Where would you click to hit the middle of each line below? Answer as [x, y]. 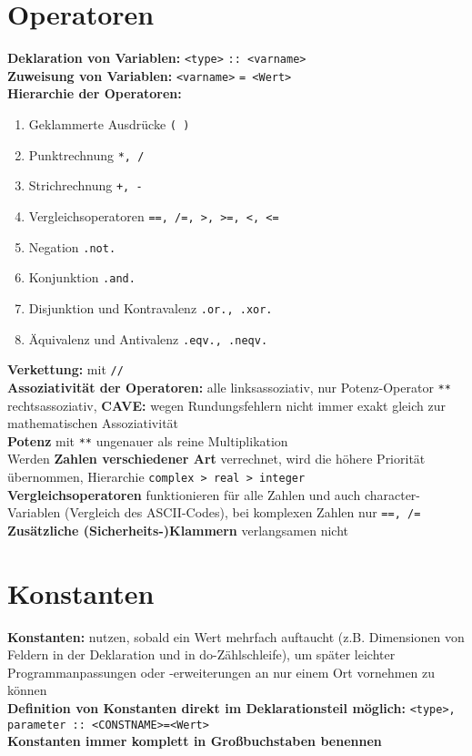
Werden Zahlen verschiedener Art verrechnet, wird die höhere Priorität [216, 459]
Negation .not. [72, 246]
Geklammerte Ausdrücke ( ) [109, 124]
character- [392, 494]
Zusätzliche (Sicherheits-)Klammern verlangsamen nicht [178, 530]
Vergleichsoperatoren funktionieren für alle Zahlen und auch [184, 494]
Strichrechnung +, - [85, 185]
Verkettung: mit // [65, 369]
